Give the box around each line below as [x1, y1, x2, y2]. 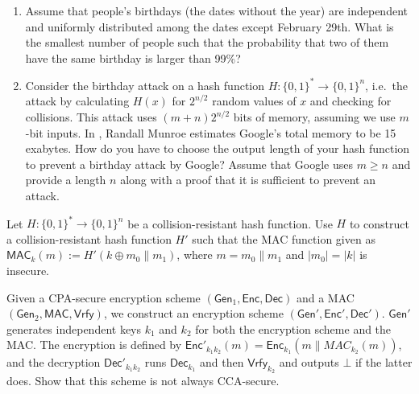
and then [200, 354, 244, 371]
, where [176, 246, 213, 263]
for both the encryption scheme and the [195, 320, 392, 337]
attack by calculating [25, 92, 130, 109]
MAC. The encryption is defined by [6, 336, 182, 353]
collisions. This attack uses [25, 109, 157, 125]
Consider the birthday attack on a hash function [25, 76, 265, 93]
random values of [212, 92, 297, 109]
